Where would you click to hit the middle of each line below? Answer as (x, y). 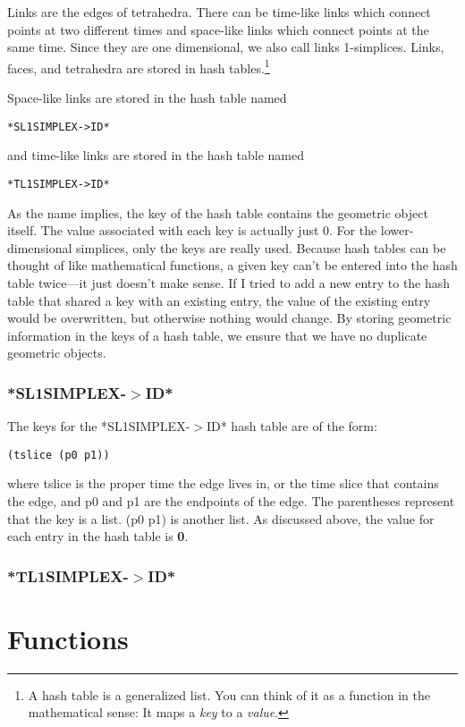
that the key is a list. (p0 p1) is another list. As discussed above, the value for (221, 518)
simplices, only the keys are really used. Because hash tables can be (261, 247)
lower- (397, 230)
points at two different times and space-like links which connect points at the (218, 29)
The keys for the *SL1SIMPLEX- (99, 426)
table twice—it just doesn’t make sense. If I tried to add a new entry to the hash (229, 282)
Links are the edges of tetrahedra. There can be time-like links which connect (219, 12)
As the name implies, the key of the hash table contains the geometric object (218, 212)
